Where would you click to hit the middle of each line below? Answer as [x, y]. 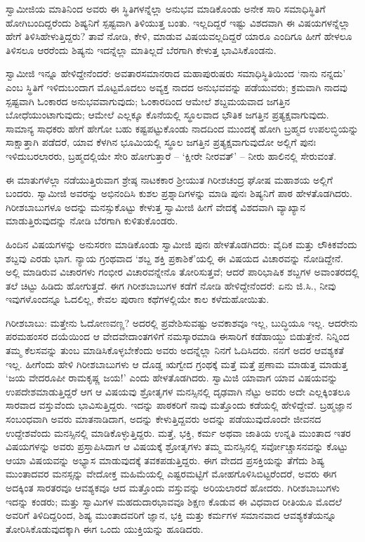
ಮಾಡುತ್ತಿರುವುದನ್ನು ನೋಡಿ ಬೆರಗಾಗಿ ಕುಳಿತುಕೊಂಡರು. [92, 221]
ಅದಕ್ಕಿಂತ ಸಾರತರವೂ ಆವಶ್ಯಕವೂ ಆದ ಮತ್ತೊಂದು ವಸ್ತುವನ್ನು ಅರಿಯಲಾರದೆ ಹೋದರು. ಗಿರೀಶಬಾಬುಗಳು [173, 487]
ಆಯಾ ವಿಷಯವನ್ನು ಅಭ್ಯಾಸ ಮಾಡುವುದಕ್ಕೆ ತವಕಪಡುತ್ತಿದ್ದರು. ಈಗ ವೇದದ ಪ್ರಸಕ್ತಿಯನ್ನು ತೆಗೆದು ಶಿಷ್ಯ [165, 460]
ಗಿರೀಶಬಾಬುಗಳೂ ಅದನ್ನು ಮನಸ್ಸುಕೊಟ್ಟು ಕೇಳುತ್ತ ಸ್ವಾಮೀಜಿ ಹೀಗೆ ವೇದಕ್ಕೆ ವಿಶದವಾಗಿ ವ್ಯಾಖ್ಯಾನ [156, 206]
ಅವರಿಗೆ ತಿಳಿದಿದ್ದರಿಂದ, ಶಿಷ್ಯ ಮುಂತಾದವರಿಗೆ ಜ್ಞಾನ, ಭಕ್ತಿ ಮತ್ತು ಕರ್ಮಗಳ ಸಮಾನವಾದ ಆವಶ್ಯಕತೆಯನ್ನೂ [171, 515]
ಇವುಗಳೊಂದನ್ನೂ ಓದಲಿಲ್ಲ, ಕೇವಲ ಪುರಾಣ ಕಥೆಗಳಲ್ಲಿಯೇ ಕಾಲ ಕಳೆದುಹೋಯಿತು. [138, 299]
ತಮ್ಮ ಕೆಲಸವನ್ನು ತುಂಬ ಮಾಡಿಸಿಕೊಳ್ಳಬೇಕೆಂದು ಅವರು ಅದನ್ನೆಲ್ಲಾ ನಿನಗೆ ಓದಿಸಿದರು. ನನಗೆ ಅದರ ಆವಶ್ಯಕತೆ [175, 350]
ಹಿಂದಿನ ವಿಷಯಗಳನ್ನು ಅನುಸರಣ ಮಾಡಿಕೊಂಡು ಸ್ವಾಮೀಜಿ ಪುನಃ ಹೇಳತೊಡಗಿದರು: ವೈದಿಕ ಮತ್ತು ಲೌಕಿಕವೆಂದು [181, 244]
